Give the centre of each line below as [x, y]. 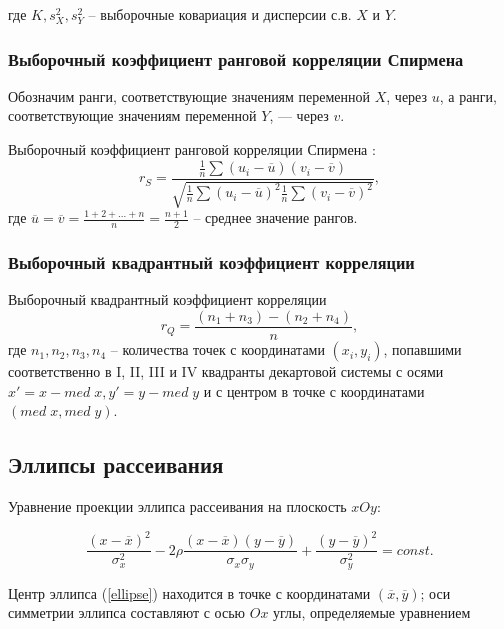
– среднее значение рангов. [275, 217]
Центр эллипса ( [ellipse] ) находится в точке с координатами [189, 592]
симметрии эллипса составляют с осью [127, 612]
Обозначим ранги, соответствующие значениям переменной [189, 95]
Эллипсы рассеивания [116, 464]
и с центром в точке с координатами [314, 390]
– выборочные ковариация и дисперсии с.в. [220, 14]
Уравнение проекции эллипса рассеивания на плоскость [177, 506]
